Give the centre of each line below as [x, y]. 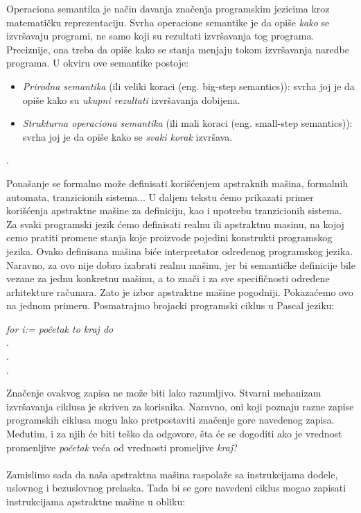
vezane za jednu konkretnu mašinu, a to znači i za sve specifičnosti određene [168, 278]
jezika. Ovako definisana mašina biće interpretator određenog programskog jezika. [180, 251]
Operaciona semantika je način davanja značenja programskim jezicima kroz [168, 8]
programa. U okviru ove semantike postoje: [98, 63]
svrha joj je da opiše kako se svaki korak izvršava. [127, 136]
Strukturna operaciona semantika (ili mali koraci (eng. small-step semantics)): [187, 123]
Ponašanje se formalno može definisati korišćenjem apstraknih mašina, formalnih [177, 183]
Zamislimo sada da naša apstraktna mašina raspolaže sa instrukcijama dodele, [172, 474]
